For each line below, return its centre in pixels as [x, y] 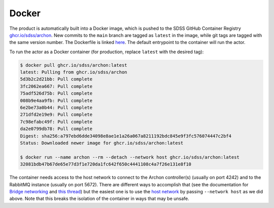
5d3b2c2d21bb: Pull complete [56, 79]
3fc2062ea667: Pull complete [56, 86]
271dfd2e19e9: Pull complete [56, 115]
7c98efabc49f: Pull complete [56, 122]
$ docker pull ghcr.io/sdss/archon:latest [74, 65]
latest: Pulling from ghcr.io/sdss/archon [74, 72]
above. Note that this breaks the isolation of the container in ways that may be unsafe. [99, 199]
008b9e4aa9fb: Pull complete [56, 100]
